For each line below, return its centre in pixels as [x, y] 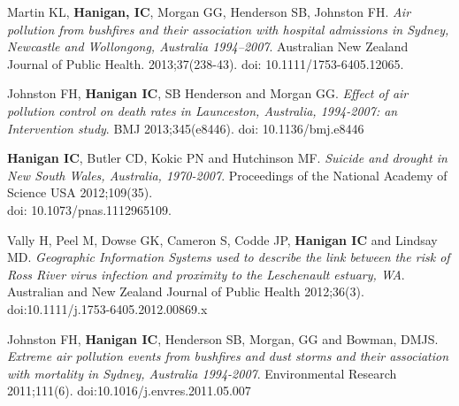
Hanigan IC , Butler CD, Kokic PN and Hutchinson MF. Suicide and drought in [227, 158]
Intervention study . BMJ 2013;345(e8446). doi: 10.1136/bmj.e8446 [186, 128]
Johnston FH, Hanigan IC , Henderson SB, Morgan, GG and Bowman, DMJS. [223, 338]
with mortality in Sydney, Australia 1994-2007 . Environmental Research [202, 373]
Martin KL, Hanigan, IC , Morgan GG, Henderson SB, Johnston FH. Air [209, 11]
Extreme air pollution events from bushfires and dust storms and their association [228, 356]
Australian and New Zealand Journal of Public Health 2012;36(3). [186, 291]
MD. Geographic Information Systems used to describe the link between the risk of [229, 257]
